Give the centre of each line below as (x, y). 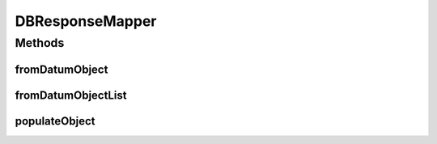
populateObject (55, 121)
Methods (40, 43)
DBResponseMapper (86, 21)
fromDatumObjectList (71, 95)
